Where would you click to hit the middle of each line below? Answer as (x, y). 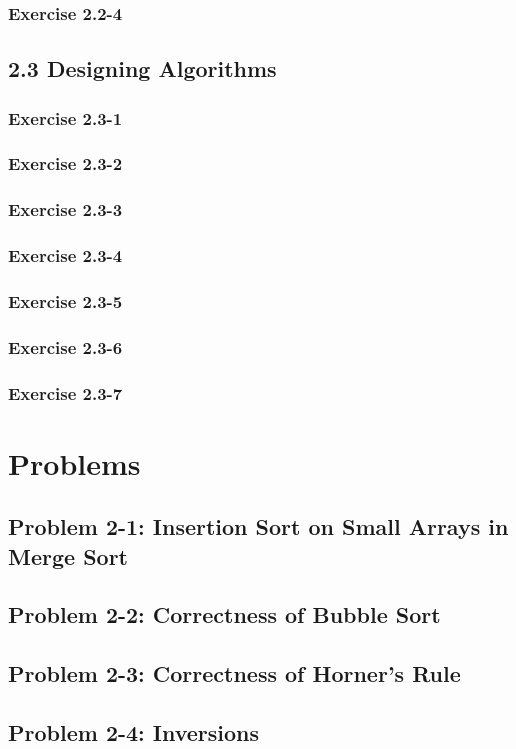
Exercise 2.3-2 (65, 163)
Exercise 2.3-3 (65, 209)
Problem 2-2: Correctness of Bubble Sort (224, 614)
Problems (74, 462)
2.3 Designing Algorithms (142, 68)
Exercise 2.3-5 (65, 300)
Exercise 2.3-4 (65, 255)
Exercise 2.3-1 (65, 117)
